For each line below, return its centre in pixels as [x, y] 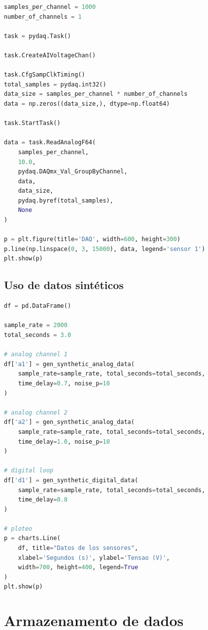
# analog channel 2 [36, 412]
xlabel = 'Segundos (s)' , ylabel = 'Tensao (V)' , [94, 558]
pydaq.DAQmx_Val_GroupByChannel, [73, 172]
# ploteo [18, 528]
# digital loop [29, 471]
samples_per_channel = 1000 [50, 7]
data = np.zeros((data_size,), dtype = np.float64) [87, 104]
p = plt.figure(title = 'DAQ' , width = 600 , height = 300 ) [92, 239]
